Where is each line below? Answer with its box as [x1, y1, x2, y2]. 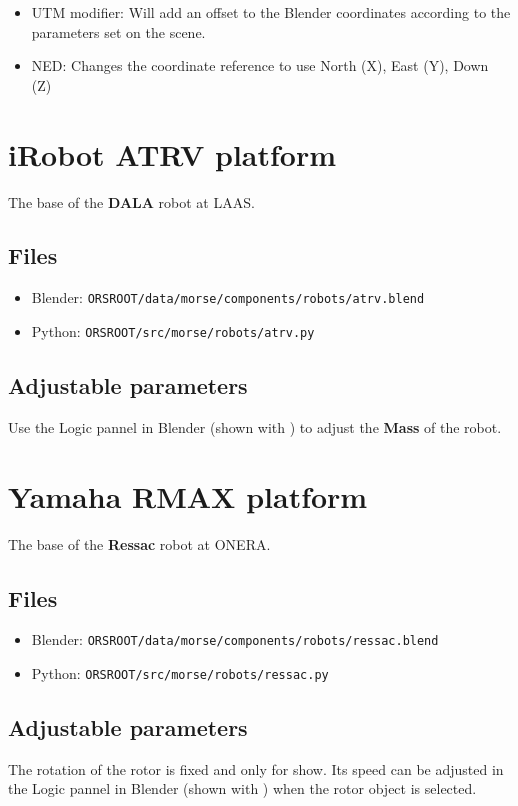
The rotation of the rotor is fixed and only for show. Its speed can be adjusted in [8, 758, 504, 779]
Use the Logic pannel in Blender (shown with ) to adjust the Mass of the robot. [8, 416, 502, 437]
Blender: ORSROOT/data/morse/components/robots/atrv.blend [31, 287, 425, 308]
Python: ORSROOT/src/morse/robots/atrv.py [31, 320, 315, 341]
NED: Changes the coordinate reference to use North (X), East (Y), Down [31, 55, 489, 76]
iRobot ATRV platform [8, 133, 337, 174]
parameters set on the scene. [31, 21, 206, 42]
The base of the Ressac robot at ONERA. [8, 533, 271, 554]
